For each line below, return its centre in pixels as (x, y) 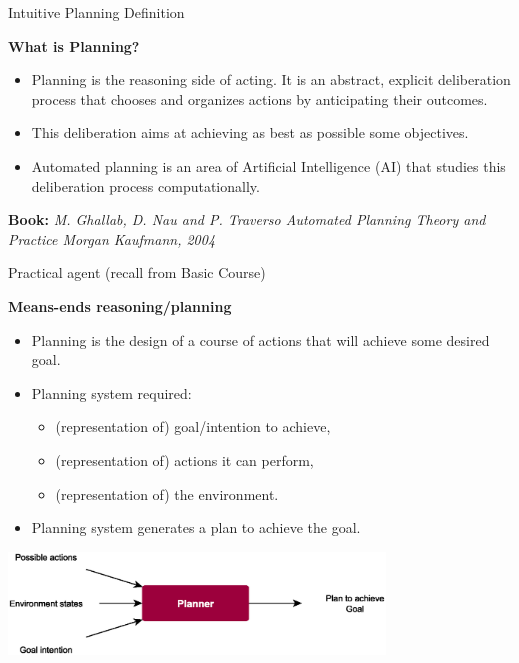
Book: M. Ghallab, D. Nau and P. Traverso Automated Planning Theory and (247, 219)
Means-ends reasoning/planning (120, 305)
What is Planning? (74, 45)
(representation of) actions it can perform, (184, 459)
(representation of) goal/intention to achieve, (193, 426)
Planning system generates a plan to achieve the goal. (196, 527)
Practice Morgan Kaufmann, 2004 (112, 238)
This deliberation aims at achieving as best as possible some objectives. (250, 132)
